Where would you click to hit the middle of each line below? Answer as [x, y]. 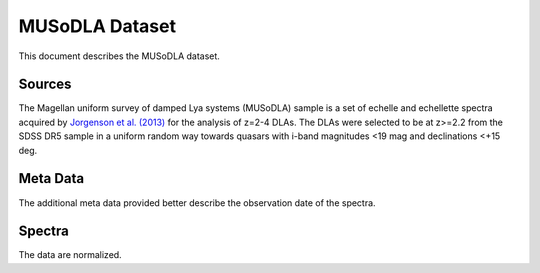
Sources [45, 84]
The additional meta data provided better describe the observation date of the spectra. [197, 202]
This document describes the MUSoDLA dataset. [119, 56]
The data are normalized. [70, 255]
